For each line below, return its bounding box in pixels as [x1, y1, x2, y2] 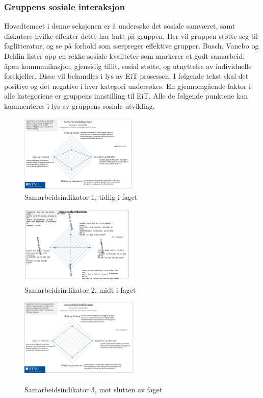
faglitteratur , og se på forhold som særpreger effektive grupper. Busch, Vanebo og [4, 40, 259, 51]
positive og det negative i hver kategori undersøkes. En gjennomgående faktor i [4, 80, 251, 91]
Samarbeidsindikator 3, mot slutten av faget [24, 384, 163, 395]
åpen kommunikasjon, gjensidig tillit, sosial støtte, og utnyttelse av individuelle [4, 60, 252, 71]
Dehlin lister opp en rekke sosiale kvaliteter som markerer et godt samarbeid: [4, 51, 245, 61]
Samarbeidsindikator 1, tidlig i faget [24, 191, 138, 202]
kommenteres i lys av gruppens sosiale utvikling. [4, 100, 155, 111]
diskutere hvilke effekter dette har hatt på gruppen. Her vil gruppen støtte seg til [4, 30, 258, 41]
